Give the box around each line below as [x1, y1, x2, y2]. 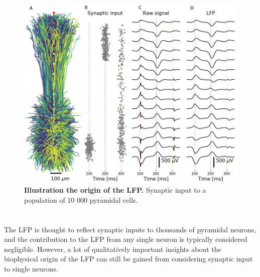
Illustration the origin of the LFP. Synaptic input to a [24, 185, 206, 195]
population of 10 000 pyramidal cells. [24, 194, 138, 205]
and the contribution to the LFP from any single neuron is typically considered [4, 234, 247, 244]
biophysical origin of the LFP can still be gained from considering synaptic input [4, 253, 253, 264]
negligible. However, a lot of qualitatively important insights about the [4, 243, 221, 254]
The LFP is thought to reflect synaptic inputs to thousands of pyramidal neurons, [4, 224, 256, 234]
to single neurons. [4, 263, 58, 273]
